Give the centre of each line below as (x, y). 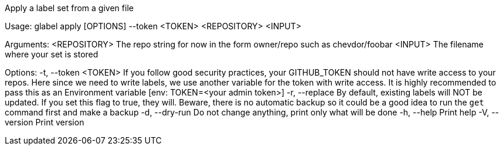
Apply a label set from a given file (69, 8)
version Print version (45, 122)
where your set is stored (52, 54)
